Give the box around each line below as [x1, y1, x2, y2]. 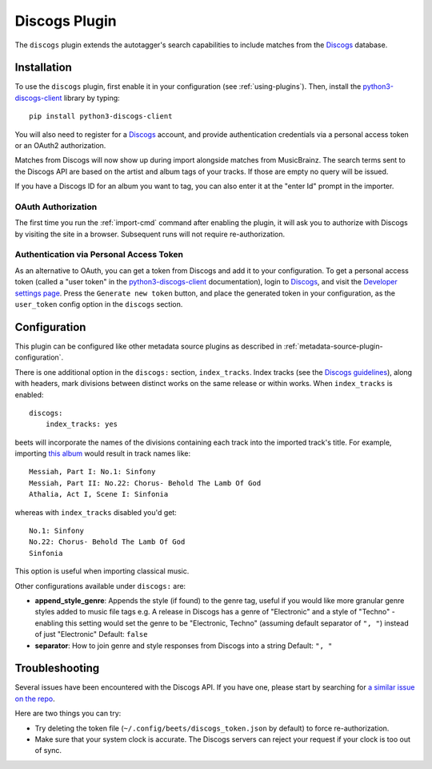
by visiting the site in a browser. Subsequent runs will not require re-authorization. [14, 229, 286, 239]
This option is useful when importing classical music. [14, 566, 190, 576]
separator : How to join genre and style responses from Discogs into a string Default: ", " [34, 641, 333, 650]
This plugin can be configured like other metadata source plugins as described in [14, 341, 282, 351]
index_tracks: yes [45, 420, 118, 429]
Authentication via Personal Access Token [14, 249, 184, 260]
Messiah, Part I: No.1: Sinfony [29, 467, 156, 477]
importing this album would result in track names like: [14, 449, 191, 458]
